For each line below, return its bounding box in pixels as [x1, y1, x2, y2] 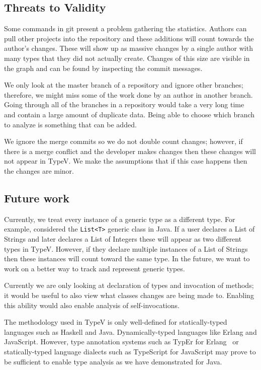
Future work [4, 190, 70, 205]
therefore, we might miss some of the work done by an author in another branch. [4, 89, 253, 100]
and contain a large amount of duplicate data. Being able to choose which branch [4, 109, 255, 119]
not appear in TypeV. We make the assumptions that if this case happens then [4, 156, 247, 166]
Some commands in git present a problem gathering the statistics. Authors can [4, 23, 247, 34]
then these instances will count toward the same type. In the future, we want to [4, 253, 250, 264]
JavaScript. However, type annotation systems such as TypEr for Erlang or [4, 336, 239, 347]
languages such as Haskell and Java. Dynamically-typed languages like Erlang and [4, 326, 257, 337]
